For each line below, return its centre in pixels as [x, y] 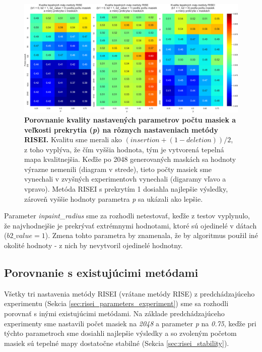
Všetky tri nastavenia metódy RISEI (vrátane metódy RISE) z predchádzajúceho [129, 293]
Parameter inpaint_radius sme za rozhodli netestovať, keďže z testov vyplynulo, [127, 216]
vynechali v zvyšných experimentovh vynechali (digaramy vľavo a [125, 179]
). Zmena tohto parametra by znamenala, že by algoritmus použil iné [151, 235]
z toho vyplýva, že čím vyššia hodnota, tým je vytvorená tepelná [124, 149]
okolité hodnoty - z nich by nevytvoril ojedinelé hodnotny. [93, 245]
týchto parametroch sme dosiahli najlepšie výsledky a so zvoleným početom [120, 333]
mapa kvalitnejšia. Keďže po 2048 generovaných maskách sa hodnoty [130, 159]
